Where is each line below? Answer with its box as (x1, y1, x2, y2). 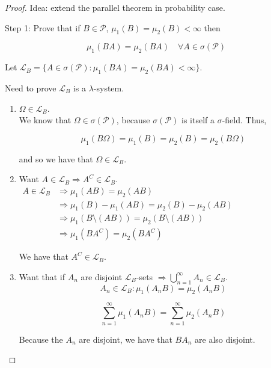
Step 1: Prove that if (5, 21, 81, 34)
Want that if (19, 270, 65, 283)
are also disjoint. (195, 333, 255, 345)
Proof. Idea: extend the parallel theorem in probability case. (5, 1, 225, 13)
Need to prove (5, 81, 56, 94)
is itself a (181, 114, 215, 126)
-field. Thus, (222, 114, 267, 126)
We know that (19, 114, 72, 126)
